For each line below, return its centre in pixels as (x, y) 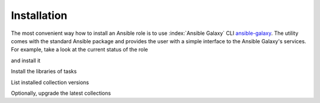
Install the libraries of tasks (44, 72)
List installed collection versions (50, 82)
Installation (39, 15)
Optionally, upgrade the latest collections (61, 93)
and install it (26, 60)
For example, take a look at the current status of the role (79, 50)
